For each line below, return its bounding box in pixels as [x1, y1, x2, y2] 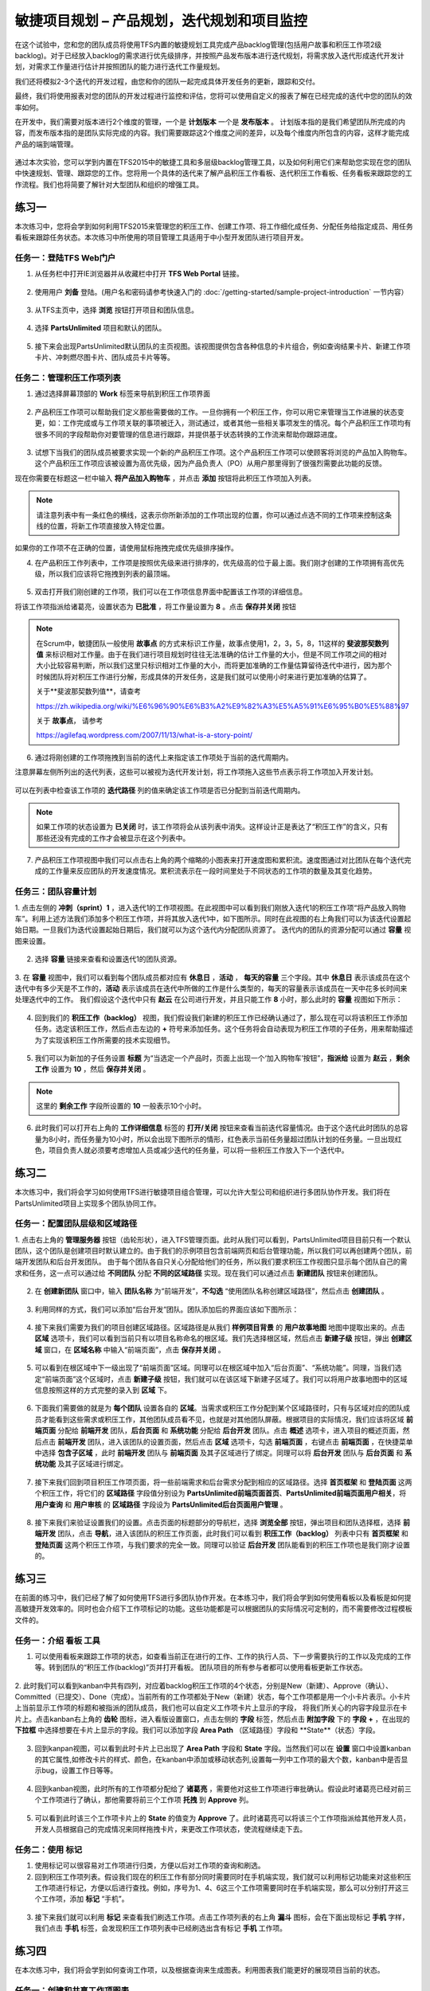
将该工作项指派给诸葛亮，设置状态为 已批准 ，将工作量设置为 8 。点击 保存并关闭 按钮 [14, 601, 296, 611]
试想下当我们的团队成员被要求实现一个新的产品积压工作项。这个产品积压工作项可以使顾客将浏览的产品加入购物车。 [34, 447, 412, 457]
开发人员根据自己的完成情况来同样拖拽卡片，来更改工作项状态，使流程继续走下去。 [34, 1824, 307, 1833]
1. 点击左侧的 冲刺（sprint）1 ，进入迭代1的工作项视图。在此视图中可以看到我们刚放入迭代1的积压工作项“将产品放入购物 [14, 902, 406, 912]
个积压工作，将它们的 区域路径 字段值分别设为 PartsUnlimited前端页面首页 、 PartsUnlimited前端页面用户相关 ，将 [34, 1488, 407, 1498]
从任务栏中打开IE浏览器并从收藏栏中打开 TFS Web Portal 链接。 [34, 269, 244, 279]
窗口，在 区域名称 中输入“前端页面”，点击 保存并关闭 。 [43, 1344, 226, 1354]
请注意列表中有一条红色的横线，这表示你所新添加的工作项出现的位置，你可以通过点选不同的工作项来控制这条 [36, 510, 392, 519]
